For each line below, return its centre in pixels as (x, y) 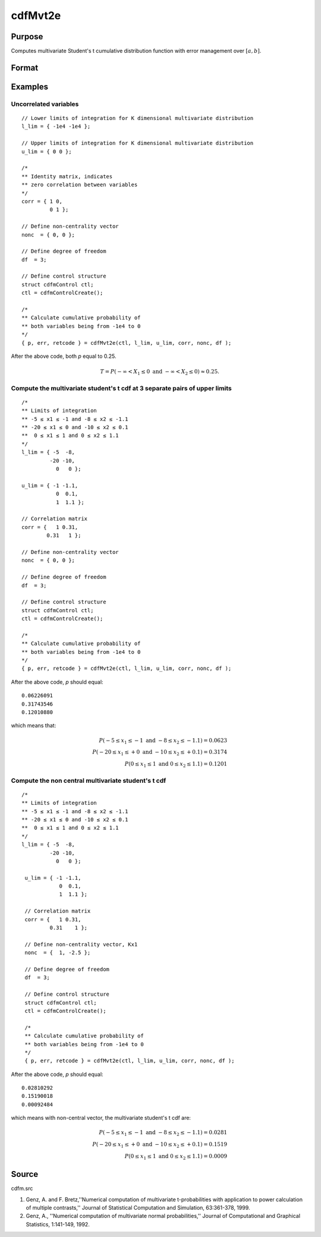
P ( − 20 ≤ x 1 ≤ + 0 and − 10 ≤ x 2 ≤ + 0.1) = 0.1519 (160, 1145)
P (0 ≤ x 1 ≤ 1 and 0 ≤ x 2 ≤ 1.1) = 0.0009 (176, 1157)
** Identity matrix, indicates (67, 176)
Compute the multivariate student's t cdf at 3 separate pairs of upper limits (121, 388)
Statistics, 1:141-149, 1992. (58, 1224)
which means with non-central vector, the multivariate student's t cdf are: (101, 1118)
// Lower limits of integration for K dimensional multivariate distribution (138, 118)
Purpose (27, 37)
